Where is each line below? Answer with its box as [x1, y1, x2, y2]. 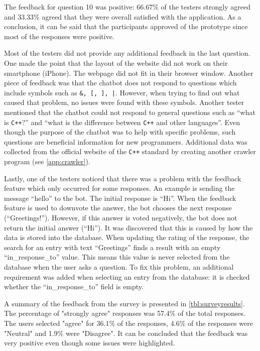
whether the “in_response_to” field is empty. [4, 281, 144, 292]
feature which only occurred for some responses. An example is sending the [4, 183, 235, 193]
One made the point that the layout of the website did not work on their [4, 57, 228, 68]
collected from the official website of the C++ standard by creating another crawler [4, 146, 256, 157]
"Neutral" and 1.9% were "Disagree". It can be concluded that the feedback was [4, 327, 248, 338]
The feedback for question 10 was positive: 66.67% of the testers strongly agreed [4, 2, 250, 12]
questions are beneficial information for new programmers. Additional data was [4, 136, 247, 147]
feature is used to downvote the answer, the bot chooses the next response [4, 202, 232, 213]
